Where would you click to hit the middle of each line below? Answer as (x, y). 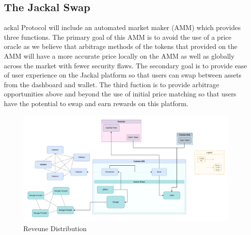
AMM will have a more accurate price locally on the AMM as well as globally (119, 55)
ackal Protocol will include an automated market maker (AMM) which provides (122, 27)
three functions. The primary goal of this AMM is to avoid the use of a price (118, 37)
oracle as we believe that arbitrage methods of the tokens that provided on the (121, 46)
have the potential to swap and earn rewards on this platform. (96, 103)
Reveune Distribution (55, 228)
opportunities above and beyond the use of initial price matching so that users (120, 94)
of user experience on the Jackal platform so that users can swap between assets (123, 75)
